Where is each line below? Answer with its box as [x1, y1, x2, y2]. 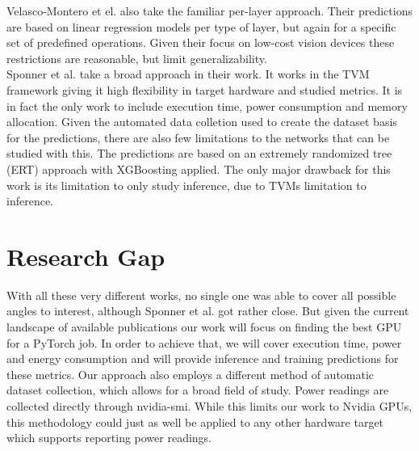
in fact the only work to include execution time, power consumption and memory [6, 97, 408, 114]
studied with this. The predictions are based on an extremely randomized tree [6, 145, 392, 162]
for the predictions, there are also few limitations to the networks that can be [6, 129, 390, 145]
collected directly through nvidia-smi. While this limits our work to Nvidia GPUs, [6, 398, 413, 414]
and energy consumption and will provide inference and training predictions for [6, 350, 399, 367]
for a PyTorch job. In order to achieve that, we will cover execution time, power [6, 334, 402, 351]
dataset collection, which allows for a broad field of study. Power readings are [6, 381, 389, 398]
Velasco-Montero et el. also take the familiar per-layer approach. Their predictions [6, 2, 413, 19]
